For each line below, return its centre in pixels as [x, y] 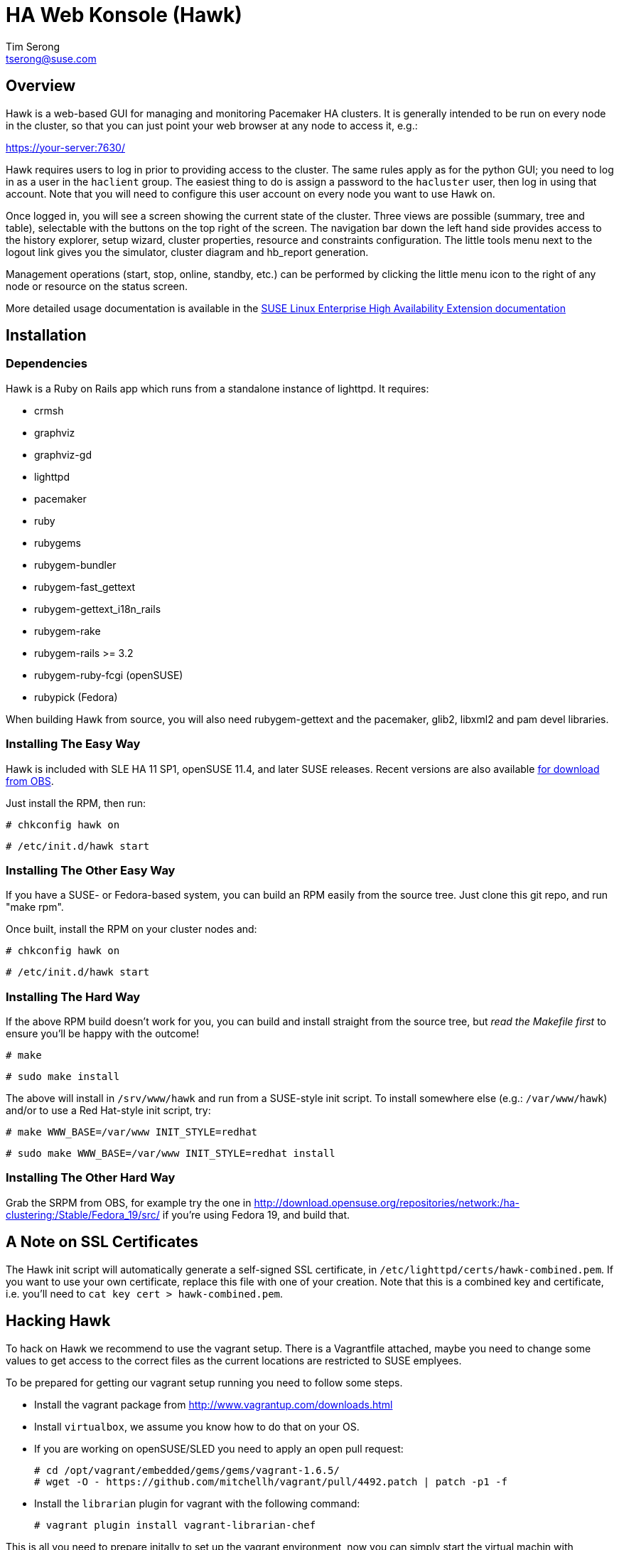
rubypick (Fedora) [76, 697]
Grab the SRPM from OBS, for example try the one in [129, 1202]
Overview [41, 86]
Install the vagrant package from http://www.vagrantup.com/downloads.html [214, 1404]
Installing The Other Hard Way [91, 1178]
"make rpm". [35, 907]
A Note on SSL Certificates [102, 1242]
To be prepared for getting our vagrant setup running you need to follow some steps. [204, 1382]
